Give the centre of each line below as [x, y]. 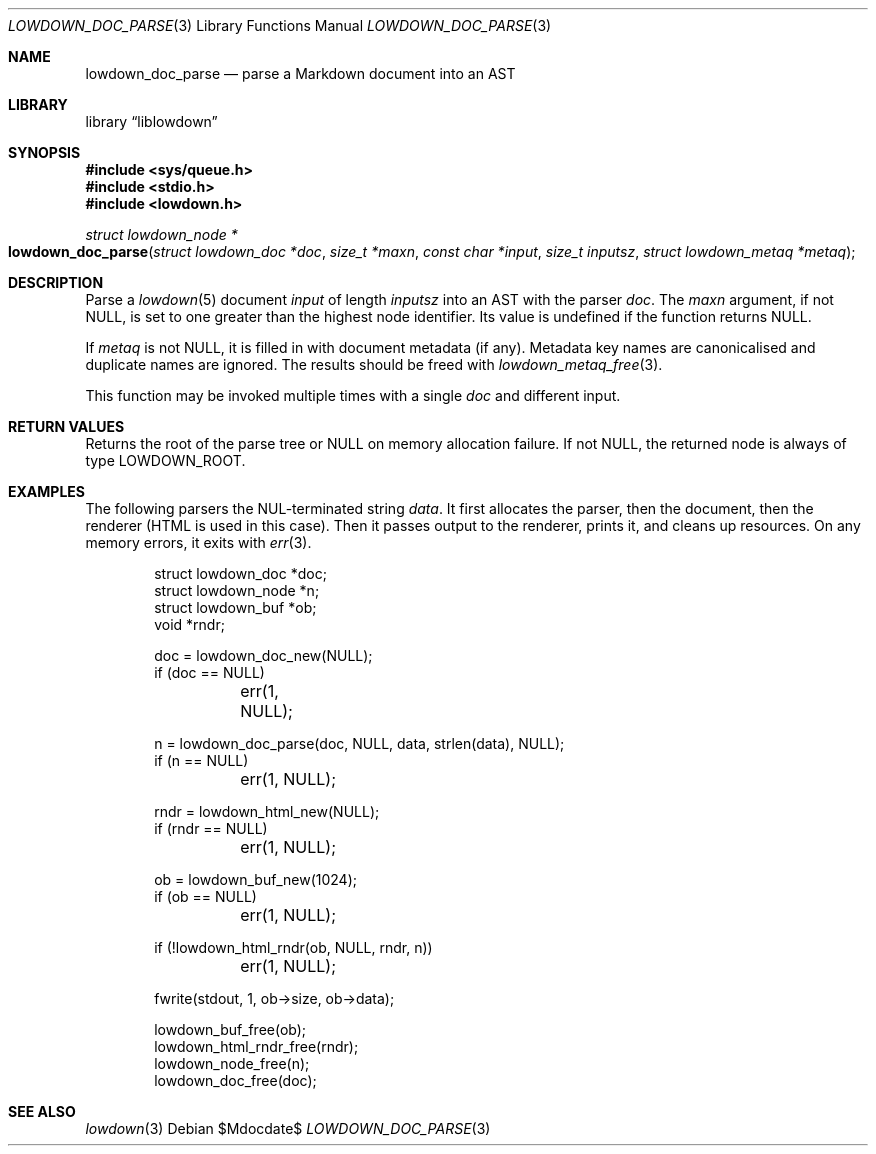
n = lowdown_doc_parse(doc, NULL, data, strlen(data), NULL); [359, 743]
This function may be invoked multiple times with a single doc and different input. [353, 395]
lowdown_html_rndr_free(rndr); [256, 1046]
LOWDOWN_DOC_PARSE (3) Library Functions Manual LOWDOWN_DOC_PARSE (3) [280, 25]
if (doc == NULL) [209, 672]
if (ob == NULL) [205, 896]
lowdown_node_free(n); [232, 1063]
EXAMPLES [46, 491]
